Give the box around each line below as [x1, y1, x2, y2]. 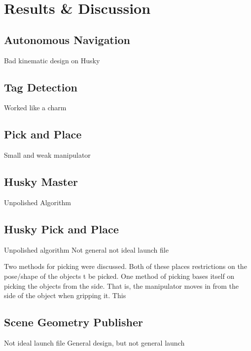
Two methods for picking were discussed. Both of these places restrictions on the [4, 261, 247, 271]
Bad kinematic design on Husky [4, 55, 100, 65]
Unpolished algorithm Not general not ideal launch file [4, 244, 169, 255]
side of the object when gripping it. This [4, 290, 126, 301]
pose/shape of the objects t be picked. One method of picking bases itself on [4, 270, 235, 281]
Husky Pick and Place [4, 221, 119, 236]
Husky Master [4, 174, 78, 189]
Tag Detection [4, 79, 77, 94]
